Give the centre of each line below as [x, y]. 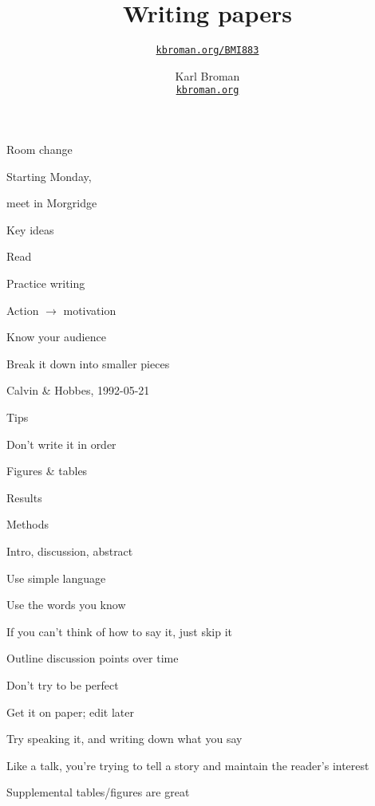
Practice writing [46, 283]
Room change [39, 149]
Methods [28, 524]
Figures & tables [47, 471]
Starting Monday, [49, 176]
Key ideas [30, 229]
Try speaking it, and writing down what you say [124, 739]
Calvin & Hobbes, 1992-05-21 [78, 390]
